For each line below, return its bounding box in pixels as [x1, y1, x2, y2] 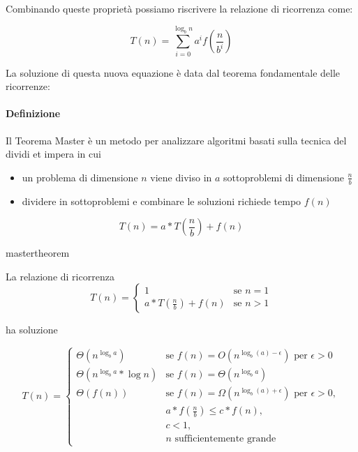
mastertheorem [6, 246, 70, 260]
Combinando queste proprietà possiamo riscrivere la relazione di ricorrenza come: [6, 1, 353, 15]
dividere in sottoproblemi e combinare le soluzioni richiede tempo [22, 193, 301, 208]
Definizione [6, 106, 61, 121]
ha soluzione [6, 322, 58, 337]
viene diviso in [150, 169, 212, 184]
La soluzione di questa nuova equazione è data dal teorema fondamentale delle [6, 65, 341, 80]
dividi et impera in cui [6, 146, 101, 161]
